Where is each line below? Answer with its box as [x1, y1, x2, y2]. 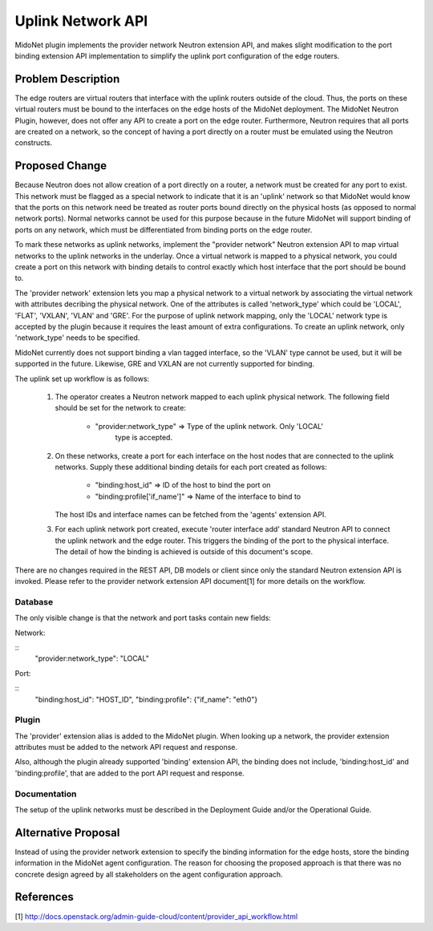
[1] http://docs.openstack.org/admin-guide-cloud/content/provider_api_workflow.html [14, 911, 298, 921]
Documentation [14, 788, 77, 799]
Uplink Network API [14, 12, 148, 30]
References [14, 890, 74, 904]
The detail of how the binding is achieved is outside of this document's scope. [55, 547, 314, 557]
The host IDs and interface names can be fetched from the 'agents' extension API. [55, 510, 326, 520]
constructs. [14, 138, 53, 148]
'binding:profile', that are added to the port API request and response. [14, 768, 245, 778]
